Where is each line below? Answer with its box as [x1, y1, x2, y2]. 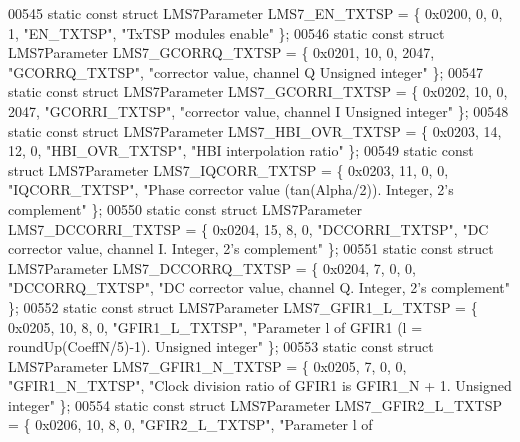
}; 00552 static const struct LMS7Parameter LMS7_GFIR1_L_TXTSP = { [8, 296, 478, 317]
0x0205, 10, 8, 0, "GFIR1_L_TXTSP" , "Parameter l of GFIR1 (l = [8, 316, 423, 337]
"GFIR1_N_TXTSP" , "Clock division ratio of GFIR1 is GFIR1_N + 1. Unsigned [8, 375, 512, 396]
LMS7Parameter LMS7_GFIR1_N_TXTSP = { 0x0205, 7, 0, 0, [8, 355, 407, 376]
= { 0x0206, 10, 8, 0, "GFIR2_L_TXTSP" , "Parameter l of [8, 414, 373, 435]
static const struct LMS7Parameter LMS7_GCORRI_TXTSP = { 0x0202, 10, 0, [8, 81, 508, 102]
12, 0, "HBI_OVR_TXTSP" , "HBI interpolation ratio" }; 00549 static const [8, 140, 474, 161]
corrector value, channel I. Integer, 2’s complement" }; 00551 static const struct [8, 238, 494, 259]
